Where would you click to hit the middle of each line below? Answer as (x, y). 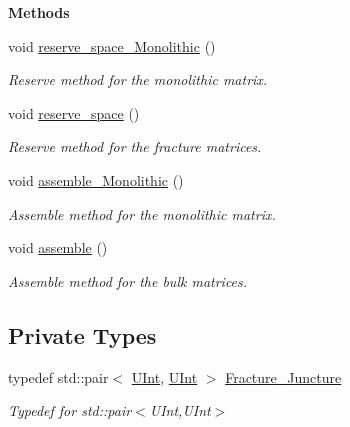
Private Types (82, 334)
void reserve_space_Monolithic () (112, 45)
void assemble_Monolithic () (96, 179)
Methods (39, 12)
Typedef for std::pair (70, 410)
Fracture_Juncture (283, 376)
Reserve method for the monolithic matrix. (138, 79)
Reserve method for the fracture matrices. (135, 146)
